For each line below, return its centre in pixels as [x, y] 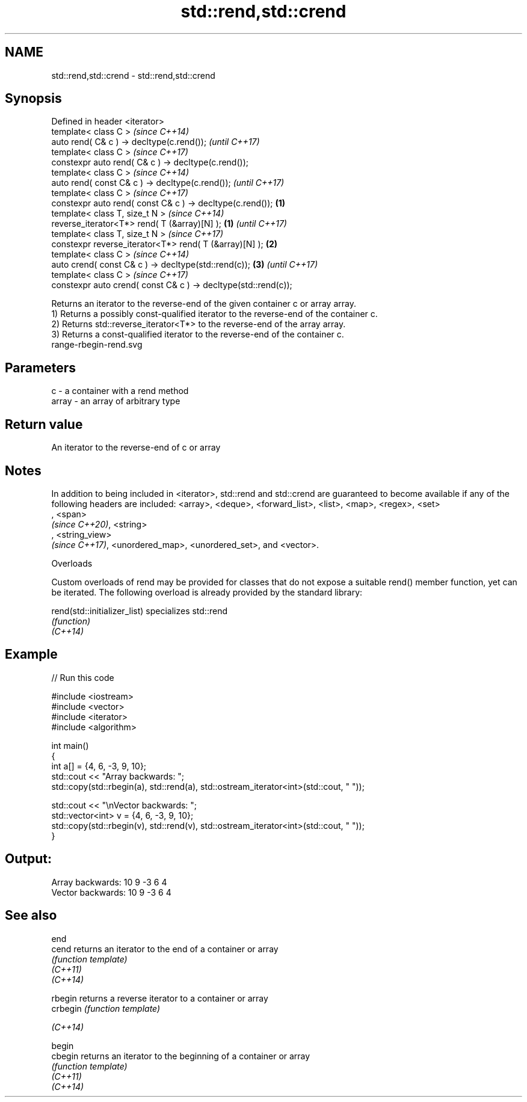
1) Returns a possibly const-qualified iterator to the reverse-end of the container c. [214, 314]
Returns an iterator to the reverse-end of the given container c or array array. [204, 304]
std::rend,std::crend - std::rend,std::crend [133, 75]
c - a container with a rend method [120, 391]
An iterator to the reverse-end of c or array [136, 448]
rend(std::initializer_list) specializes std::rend [139, 611]
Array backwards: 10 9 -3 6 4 [109, 882]
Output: [28, 859]
